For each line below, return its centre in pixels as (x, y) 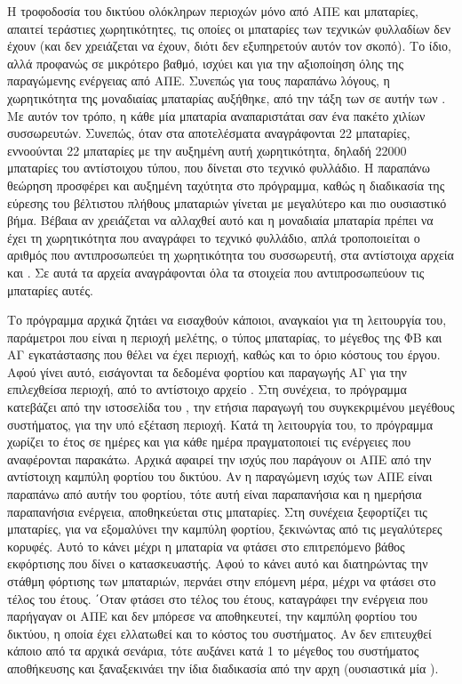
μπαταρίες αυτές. (50, 290)
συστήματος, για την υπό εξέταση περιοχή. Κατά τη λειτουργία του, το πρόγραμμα (220, 424)
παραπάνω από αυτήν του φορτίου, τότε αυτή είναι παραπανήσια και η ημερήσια (215, 494)
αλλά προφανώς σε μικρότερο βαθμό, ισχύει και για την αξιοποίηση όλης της (205, 63)
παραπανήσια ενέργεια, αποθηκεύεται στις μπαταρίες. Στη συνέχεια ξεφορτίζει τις (217, 511)
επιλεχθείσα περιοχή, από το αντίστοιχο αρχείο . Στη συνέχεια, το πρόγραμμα (207, 389)
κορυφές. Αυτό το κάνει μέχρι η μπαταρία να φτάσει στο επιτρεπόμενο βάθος (206, 546)
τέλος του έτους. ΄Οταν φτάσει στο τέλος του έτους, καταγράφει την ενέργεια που (218, 598)
